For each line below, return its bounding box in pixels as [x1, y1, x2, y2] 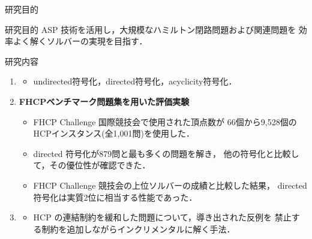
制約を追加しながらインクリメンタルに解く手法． [41, 222, 235, 235]
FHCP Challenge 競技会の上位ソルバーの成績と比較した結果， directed [33, 179, 307, 191]
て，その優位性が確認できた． [33, 159, 151, 171]
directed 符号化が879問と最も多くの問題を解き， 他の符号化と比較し [33, 147, 299, 159]
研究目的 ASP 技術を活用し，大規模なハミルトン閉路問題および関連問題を [5, 23, 296, 35]
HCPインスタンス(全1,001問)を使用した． [33, 127, 194, 140]
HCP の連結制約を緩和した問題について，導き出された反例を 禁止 [33, 211, 292, 223]
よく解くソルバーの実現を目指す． [13, 35, 148, 47]
